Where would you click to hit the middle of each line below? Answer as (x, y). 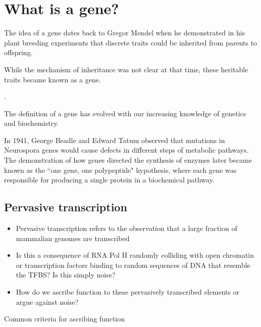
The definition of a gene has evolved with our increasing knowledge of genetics (125, 113)
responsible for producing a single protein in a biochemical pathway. (109, 180)
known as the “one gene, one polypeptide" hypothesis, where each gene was (120, 170)
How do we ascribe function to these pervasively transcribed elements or (128, 292)
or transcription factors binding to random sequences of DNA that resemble (133, 265)
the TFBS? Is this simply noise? (66, 275)
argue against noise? (47, 301)
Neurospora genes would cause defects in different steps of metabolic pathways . (126, 150)
